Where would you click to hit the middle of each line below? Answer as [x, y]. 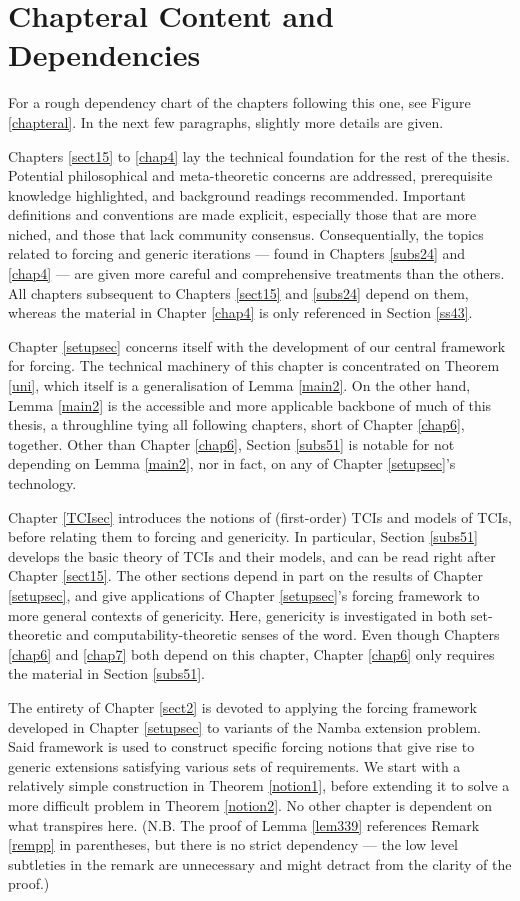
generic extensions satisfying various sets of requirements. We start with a [234, 765]
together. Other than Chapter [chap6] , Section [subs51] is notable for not [231, 443]
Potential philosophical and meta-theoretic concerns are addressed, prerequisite [250, 175]
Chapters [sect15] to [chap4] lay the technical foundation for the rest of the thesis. [259, 155]
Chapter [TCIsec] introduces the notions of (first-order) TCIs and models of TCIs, [260, 516]
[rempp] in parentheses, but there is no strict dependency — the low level [233, 844]
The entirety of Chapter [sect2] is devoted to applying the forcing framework [242, 706]
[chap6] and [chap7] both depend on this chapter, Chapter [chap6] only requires [251, 653]
